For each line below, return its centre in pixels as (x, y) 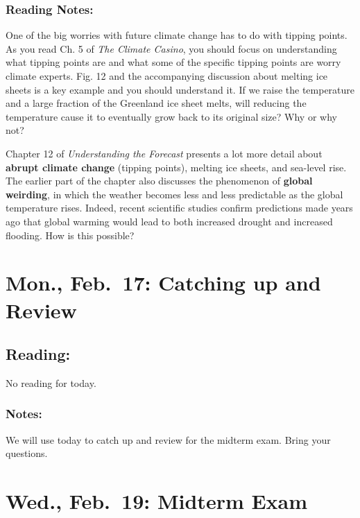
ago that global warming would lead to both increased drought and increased (169, 221)
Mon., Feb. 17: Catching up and (163, 283)
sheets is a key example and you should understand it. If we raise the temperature (180, 89)
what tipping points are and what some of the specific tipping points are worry (173, 62)
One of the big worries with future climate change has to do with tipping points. (177, 35)
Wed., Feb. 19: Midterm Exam (157, 501)
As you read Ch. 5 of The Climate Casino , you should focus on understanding (171, 48)
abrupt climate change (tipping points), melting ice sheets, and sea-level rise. (176, 167)
